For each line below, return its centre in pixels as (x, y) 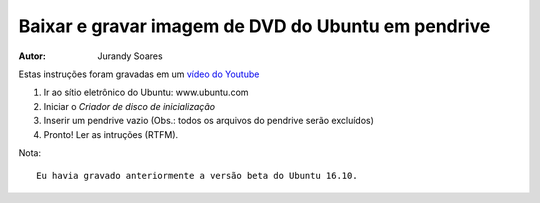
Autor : (32, 56)
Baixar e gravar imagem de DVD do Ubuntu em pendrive (254, 26)
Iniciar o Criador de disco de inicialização (129, 106)
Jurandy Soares (130, 56)
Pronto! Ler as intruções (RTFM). (111, 134)
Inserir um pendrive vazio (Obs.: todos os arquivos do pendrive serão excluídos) (209, 121)
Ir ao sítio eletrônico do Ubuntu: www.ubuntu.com (146, 92)
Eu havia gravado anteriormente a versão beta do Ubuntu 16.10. (197, 176)
